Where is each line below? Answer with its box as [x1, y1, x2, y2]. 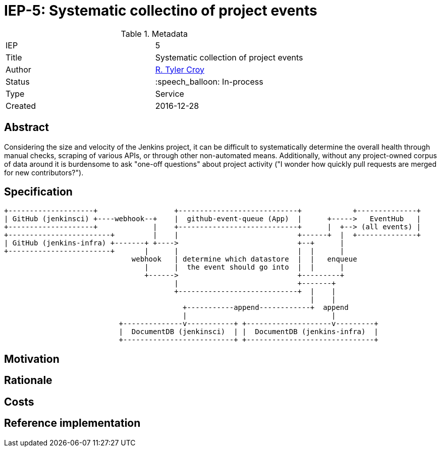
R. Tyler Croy [155, 64, 204, 75]
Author [6, 64, 31, 75]
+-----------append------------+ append [183, 303, 349, 312]
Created [6, 100, 36, 111]
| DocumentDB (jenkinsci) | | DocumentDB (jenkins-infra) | [119, 328, 378, 336]
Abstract [4, 121, 49, 134]
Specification [4, 185, 73, 199]
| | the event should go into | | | [144, 263, 345, 272]
